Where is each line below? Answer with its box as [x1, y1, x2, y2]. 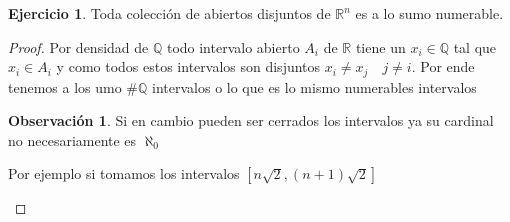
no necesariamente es [8, 129, 137, 150]
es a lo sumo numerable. [355, 3, 504, 23]
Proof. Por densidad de [8, 36, 149, 57]
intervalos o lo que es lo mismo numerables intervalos [152, 76, 477, 97]
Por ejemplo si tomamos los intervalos [8, 163, 240, 184]
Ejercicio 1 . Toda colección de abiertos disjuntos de [8, 3, 331, 23]
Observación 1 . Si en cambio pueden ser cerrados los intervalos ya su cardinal [8, 110, 494, 131]
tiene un [355, 36, 406, 57]
